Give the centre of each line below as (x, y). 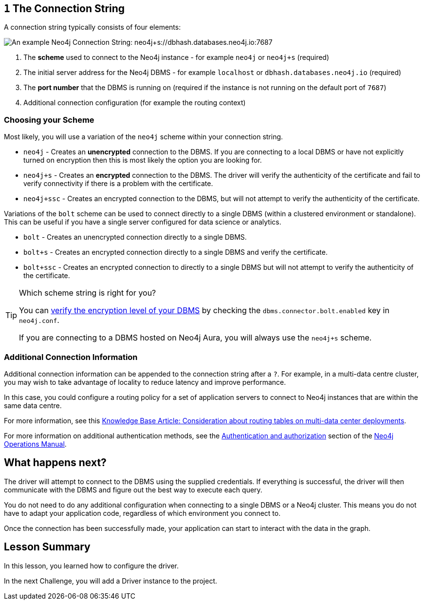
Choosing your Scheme (49, 120)
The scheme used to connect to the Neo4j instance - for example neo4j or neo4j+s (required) (176, 57)
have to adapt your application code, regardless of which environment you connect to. (142, 513)
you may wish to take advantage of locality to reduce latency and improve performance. (145, 382)
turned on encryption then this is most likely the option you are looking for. (143, 160)
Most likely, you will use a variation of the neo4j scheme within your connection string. (144, 137)
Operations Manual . (35, 444)
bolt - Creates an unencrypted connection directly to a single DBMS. (135, 237)
